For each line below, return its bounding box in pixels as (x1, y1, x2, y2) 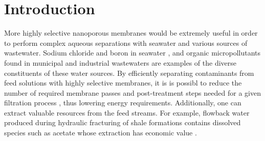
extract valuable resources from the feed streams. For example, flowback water (4, 107, 250, 118)
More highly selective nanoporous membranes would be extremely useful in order (4, 27, 258, 38)
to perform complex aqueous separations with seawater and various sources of (4, 37, 248, 48)
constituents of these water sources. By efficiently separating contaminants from (4, 67, 254, 78)
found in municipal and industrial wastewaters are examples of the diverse (4, 57, 236, 68)
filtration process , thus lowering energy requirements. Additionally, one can (4, 97, 241, 108)
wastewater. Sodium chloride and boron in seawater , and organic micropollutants (4, 47, 261, 58)
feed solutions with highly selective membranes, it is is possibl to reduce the (4, 77, 242, 88)
